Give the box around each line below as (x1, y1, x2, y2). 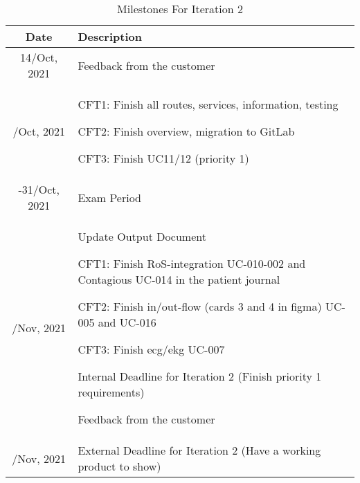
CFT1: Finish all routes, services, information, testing (78, 96, 339, 112)
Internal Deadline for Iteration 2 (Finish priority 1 (78, 368, 322, 384)
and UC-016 (98, 314, 156, 330)
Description (78, 28, 142, 44)
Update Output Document (78, 228, 206, 244)
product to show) (78, 458, 161, 474)
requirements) (78, 384, 145, 400)
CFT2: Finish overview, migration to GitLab (78, 123, 295, 139)
